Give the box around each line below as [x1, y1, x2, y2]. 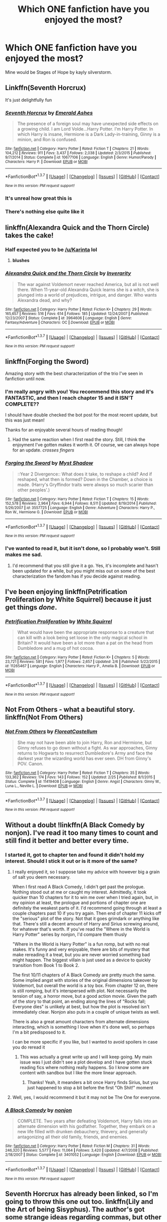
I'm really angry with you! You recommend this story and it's [5, 388, 154, 395]
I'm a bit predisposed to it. [12, 1029, 66, 1035]
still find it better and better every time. [5, 836, 129, 845]
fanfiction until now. [5, 376, 46, 382]
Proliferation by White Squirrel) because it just [5, 595, 152, 604]
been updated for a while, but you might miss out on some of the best [12, 568, 156, 574]
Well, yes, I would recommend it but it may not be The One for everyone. [12, 1094, 161, 1100]
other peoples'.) [17, 487, 50, 493]
